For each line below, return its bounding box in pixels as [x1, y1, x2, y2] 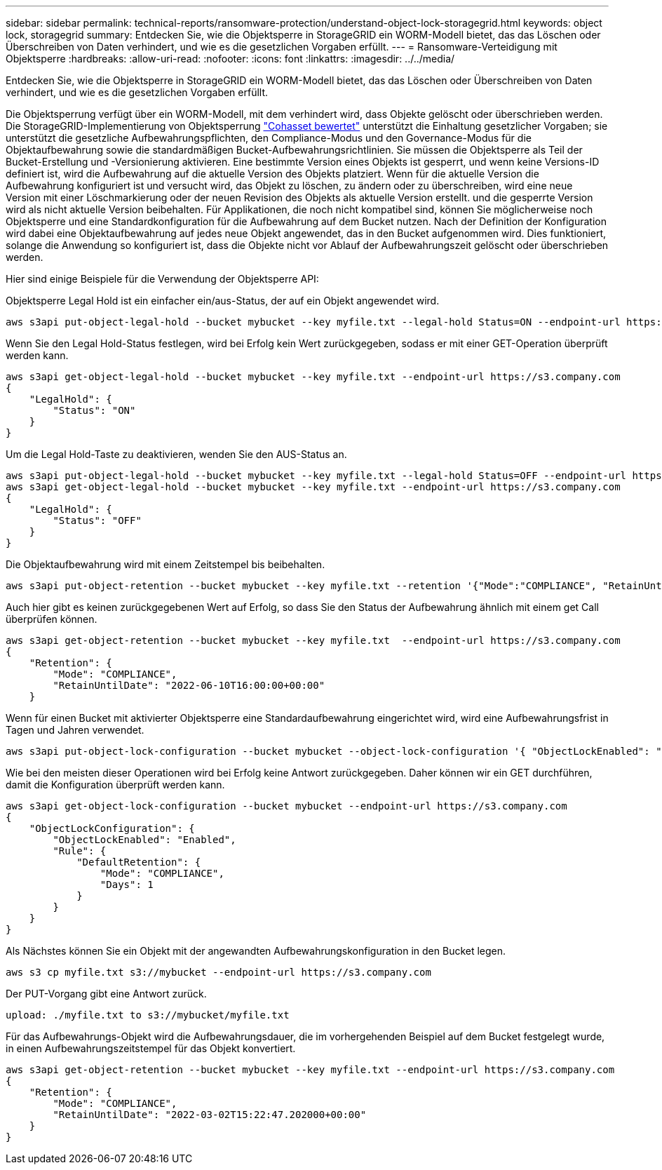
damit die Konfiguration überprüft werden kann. [6, 779, 225, 791]
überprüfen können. [6, 613, 97, 625]
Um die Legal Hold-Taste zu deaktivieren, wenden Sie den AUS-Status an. [6, 448, 347, 460]
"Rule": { [53, 845, 107, 856]
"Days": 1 [100, 879, 154, 890]
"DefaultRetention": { [76, 856, 201, 868]
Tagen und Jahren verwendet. [6, 724, 144, 736]
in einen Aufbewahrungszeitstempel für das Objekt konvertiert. [6, 1042, 296, 1054]
